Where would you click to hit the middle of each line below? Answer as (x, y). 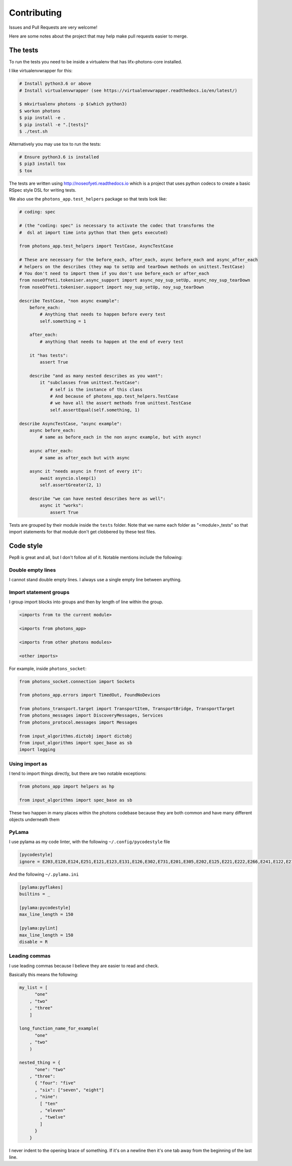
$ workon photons (40, 111)
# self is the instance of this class (96, 389)
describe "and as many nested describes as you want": (96, 376)
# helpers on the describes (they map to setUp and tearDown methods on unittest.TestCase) (132, 267)
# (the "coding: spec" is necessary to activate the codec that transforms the (117, 226)
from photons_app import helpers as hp (67, 787)
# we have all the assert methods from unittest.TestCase (121, 403)
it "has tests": (49, 355)
